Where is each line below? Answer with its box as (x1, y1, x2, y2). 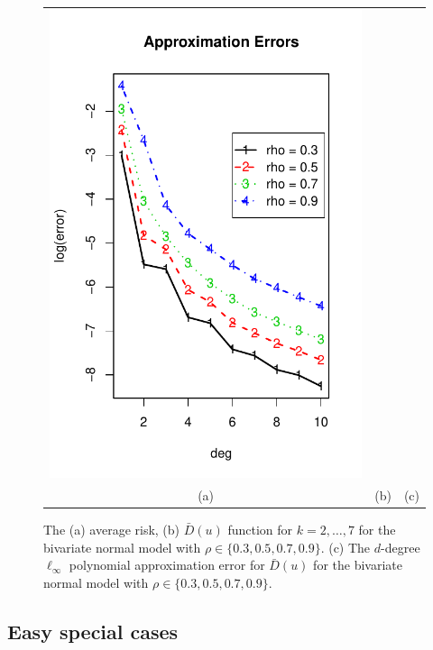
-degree (381, 537, 420, 556)
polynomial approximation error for (69, 555, 265, 574)
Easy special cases (7, 617, 179, 645)
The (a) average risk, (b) (43, 519, 180, 538)
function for (227, 519, 293, 538)
